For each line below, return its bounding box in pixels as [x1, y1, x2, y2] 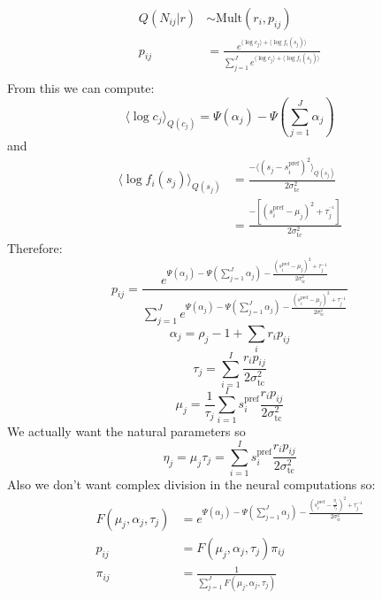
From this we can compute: [7, 78, 155, 96]
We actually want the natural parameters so [7, 422, 246, 441]
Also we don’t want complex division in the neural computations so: [7, 475, 376, 494]
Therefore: [7, 239, 63, 257]
